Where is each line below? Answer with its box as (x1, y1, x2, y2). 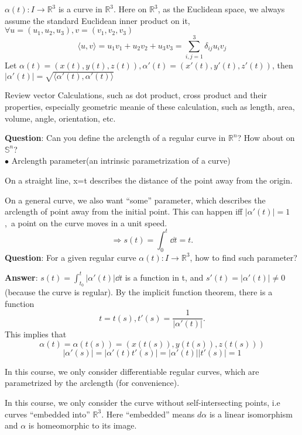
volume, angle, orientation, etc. (5, 112, 116, 124)
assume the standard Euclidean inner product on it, (5, 14, 190, 26)
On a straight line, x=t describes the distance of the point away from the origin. (5, 174, 293, 187)
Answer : (5, 271, 38, 283)
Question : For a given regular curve (5, 251, 136, 263)
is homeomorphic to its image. (28, 419, 137, 431)
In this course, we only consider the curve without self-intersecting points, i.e (5, 396, 280, 409)
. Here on (114, 3, 147, 15)
